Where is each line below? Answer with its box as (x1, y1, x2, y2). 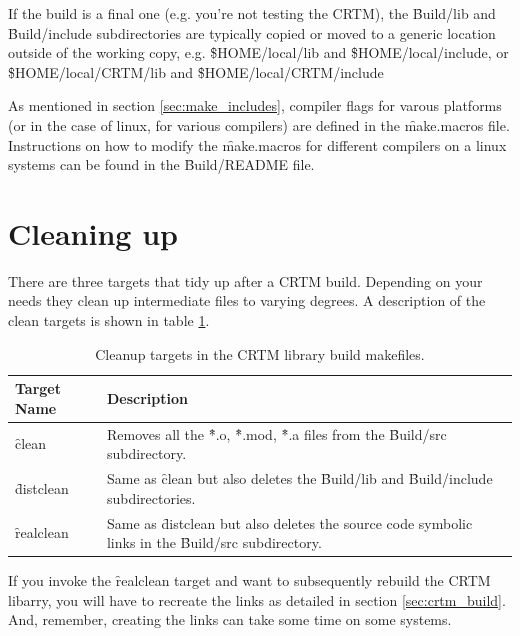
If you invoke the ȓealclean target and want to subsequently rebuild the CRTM (8, 570, 491, 591)
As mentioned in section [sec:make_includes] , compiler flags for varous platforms (8, 95, 502, 116)
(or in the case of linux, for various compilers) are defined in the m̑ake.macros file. (8, 114, 510, 135)
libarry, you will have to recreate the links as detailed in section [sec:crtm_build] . (8, 589, 506, 610)
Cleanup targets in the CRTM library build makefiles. (95, 343, 425, 364)
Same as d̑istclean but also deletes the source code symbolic (106, 512, 473, 533)
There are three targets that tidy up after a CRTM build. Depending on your (8, 270, 483, 291)
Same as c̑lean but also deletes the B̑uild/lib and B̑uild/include (106, 468, 493, 489)
